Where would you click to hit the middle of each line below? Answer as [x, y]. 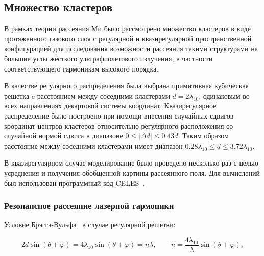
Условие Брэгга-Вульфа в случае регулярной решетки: [90, 225]
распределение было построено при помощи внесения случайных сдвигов [119, 115]
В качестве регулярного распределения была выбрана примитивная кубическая [127, 86]
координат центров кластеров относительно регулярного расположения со [119, 125]
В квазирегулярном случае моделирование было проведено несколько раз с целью [131, 163]
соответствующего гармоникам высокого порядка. [81, 68]
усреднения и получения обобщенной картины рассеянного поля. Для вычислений [132, 172]
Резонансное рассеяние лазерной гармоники [89, 206]
